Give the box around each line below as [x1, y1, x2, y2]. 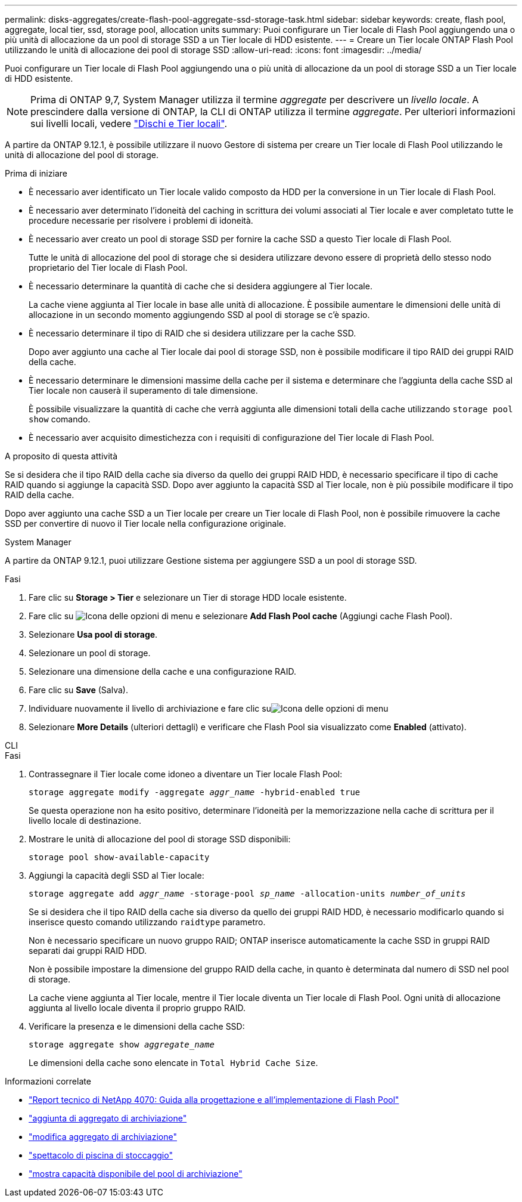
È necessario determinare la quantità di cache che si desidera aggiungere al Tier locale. [29, 281, 372, 291]
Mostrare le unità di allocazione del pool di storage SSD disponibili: [29, 834, 291, 844]
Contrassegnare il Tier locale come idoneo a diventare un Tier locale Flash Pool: [29, 769, 343, 779]
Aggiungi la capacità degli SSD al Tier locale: [29, 870, 204, 880]
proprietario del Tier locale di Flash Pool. [29, 262, 188, 273]
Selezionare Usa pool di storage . [29, 629, 158, 639]
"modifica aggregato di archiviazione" [29, 1132, 177, 1142]
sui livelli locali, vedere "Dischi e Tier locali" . [30, 118, 227, 129]
